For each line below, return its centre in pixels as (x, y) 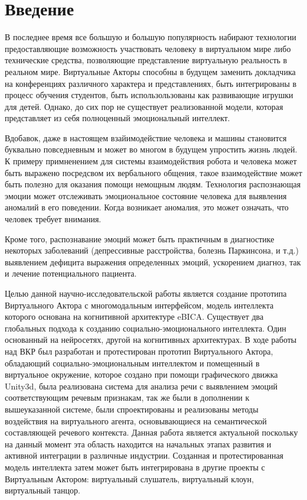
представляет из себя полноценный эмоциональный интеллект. (117, 118)
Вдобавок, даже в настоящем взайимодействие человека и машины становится (146, 137)
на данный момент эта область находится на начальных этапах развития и (138, 444)
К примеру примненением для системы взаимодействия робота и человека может (151, 161)
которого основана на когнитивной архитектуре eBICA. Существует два (134, 316)
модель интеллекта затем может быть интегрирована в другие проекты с (135, 467)
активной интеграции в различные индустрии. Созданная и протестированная (144, 455)
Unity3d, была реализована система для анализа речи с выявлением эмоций (141, 386)
